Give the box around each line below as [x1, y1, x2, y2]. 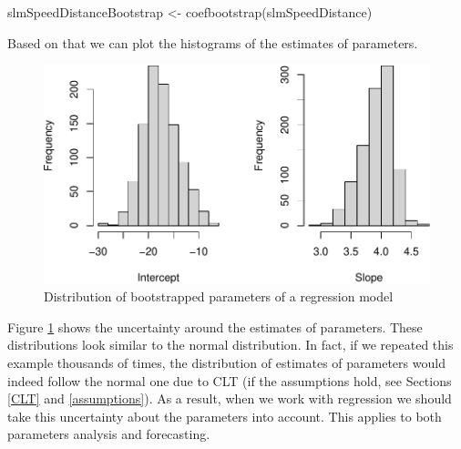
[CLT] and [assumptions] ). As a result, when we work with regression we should [7, 389, 452, 408]
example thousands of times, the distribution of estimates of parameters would [7, 353, 446, 372]
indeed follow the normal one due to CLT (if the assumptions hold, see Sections [7, 371, 452, 390]
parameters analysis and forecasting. [7, 424, 210, 444]
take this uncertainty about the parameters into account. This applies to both [7, 406, 442, 425]
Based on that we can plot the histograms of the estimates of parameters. [7, 33, 418, 52]
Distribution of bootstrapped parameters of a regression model [44, 287, 394, 306]
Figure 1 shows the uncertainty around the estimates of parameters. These [7, 317, 423, 336]
